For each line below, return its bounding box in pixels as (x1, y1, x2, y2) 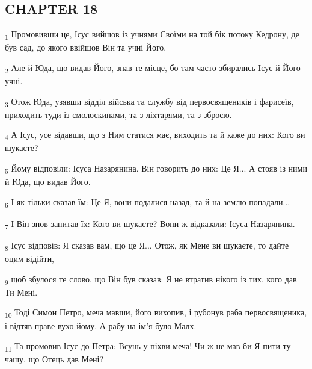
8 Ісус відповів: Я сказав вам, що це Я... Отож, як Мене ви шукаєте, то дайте (5, 239, 289, 253)
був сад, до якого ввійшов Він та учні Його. (5, 41, 167, 54)
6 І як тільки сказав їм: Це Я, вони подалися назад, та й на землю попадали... (5, 195, 290, 209)
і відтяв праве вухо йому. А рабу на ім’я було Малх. (5, 319, 197, 332)
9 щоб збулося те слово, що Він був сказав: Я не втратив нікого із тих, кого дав (5, 272, 297, 287)
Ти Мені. (5, 285, 38, 298)
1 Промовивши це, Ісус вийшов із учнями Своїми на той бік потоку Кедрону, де (5, 28, 299, 42)
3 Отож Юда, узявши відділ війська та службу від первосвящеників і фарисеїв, (5, 95, 294, 109)
